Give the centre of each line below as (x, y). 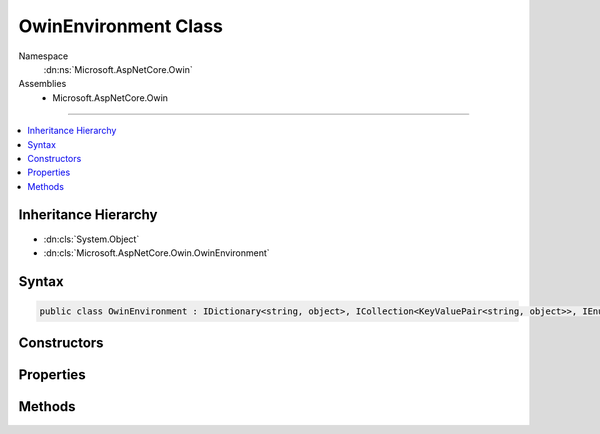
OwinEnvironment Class (121, 26)
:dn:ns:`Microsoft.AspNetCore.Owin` (118, 69)
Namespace (43, 56)
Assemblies (42, 84)
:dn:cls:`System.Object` (91, 239)
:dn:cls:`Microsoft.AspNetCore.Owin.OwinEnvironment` (156, 252)
